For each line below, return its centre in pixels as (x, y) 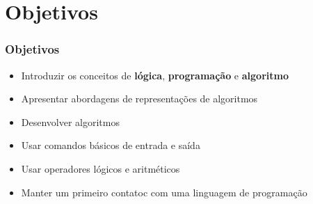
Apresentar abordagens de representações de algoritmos (139, 99)
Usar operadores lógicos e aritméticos (101, 168)
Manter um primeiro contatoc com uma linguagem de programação (164, 192)
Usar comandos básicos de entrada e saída (111, 145)
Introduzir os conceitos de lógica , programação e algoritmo (155, 75)
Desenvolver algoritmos (70, 121)
